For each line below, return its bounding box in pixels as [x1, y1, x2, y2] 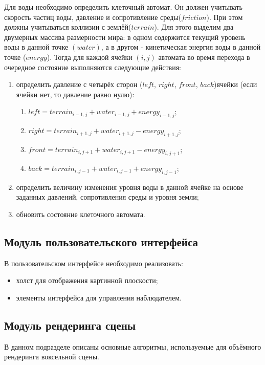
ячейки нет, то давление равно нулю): [16, 89, 135, 99]
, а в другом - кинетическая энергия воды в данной [101, 41, 261, 52]
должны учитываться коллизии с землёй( [4, 22, 131, 32]
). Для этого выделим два [154, 22, 234, 32]
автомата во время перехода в [158, 51, 250, 62]
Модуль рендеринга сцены [4, 317, 136, 333]
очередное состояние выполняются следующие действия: [4, 61, 182, 72]
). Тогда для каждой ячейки [47, 51, 132, 62]
